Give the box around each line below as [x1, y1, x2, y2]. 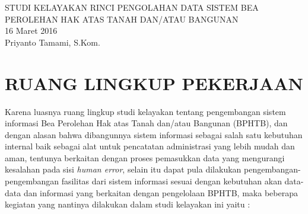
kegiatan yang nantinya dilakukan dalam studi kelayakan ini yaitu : [5, 198, 250, 210]
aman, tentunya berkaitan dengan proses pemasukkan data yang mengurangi [5, 151, 285, 164]
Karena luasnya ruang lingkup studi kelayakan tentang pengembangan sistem [5, 105, 286, 117]
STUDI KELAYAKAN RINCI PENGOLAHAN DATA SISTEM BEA [5, 1, 259, 13]
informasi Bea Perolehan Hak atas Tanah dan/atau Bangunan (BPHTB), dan [5, 117, 288, 129]
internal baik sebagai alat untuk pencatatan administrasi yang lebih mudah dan [5, 140, 295, 152]
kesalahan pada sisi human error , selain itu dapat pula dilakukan [5, 163, 242, 175]
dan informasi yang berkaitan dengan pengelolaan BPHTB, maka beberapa [23, 186, 298, 199]
